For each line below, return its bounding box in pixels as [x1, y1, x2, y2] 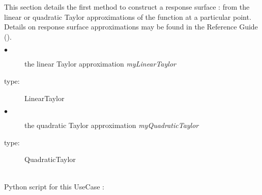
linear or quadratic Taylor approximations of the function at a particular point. [4, 11, 251, 22]
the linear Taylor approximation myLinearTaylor [24, 58, 176, 69]
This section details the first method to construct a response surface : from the [4, 2, 250, 12]
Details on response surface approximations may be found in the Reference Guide [4, 21, 258, 32]
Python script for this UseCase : [4, 181, 104, 191]
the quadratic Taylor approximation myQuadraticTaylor [24, 120, 199, 131]
